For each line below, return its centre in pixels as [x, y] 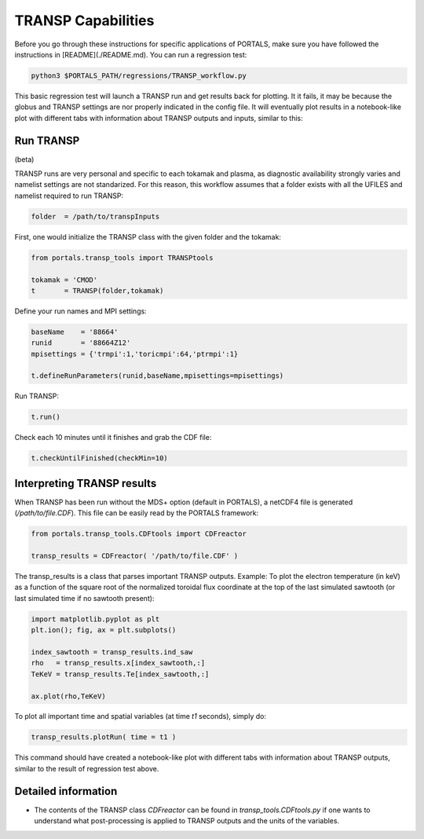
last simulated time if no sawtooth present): [84, 598]
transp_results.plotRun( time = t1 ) [104, 737]
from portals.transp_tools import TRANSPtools [122, 258]
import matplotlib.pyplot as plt [95, 619]
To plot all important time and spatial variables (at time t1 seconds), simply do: [141, 716]
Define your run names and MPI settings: [80, 311]
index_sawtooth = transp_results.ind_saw [112, 652]
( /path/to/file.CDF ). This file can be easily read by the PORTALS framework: [137, 513]
